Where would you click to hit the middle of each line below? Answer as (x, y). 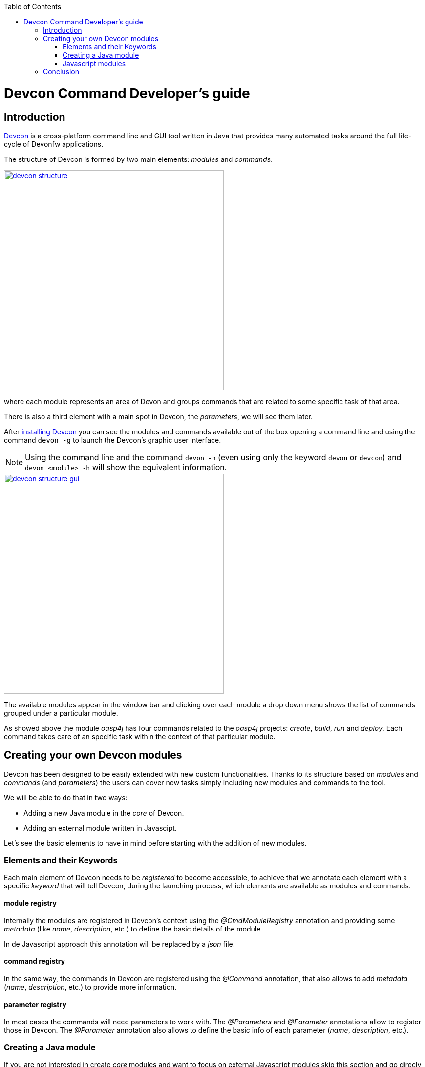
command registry (35, 961)
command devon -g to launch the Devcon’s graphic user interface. (113, 440)
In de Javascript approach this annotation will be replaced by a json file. (119, 944)
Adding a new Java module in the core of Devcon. (104, 813)
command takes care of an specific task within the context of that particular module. (140, 736)
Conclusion (61, 72)
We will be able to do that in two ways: (66, 797)
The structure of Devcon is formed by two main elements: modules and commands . (138, 159)
